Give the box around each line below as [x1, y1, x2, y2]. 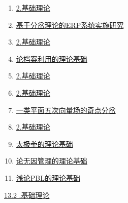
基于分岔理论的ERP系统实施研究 [16, 19, 124, 30]
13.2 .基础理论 [4, 189, 50, 200]
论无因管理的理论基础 [16, 155, 87, 166]
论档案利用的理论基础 [16, 53, 87, 64]
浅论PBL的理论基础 [16, 172, 80, 183]
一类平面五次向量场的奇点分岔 [16, 104, 116, 115]
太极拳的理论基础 [16, 138, 73, 149]
